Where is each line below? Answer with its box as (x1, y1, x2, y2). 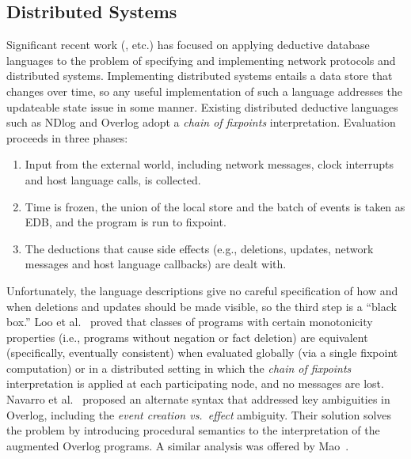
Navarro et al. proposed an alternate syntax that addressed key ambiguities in (6, 391, 390, 408)
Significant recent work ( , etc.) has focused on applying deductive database (6, 36, 370, 53)
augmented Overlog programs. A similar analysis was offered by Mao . (6, 437, 349, 453)
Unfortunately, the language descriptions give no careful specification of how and (6, 282, 398, 298)
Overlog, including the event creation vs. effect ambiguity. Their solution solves (6, 406, 392, 423)
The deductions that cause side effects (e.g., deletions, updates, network (25, 240, 374, 256)
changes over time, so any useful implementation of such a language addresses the (6, 82, 402, 99)
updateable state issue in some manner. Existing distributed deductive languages (6, 98, 398, 115)
